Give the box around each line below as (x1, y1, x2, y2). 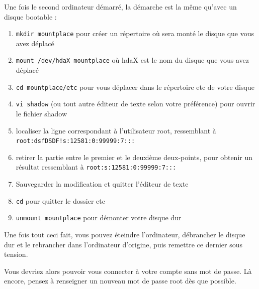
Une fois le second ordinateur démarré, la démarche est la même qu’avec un (4, 2, 237, 12)
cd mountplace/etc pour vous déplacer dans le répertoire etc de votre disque (16, 81, 254, 92)
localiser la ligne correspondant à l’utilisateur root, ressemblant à (16, 125, 216, 135)
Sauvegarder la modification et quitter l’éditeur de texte (16, 179, 189, 189)
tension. (4, 249, 28, 259)
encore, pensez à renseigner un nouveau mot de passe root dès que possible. (4, 275, 236, 286)
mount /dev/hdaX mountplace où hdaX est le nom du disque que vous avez (16, 55, 249, 65)
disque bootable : (4, 11, 57, 22)
